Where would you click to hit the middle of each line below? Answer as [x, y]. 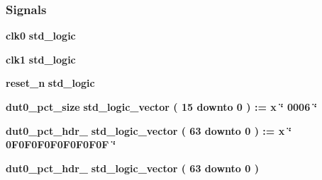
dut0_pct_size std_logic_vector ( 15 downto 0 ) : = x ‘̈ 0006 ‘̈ [162, 107]
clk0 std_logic [41, 36]
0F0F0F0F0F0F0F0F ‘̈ [61, 144]
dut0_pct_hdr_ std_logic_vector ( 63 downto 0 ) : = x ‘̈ [149, 130]
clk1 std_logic [41, 59]
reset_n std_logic [50, 83]
